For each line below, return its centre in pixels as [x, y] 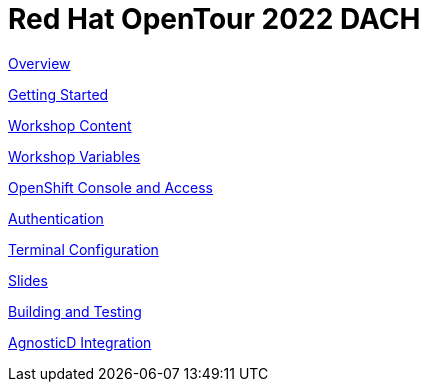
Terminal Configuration [83, 249]
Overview [39, 63]
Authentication [56, 218]
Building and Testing [75, 311]
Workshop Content [70, 125]
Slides [28, 280]
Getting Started [58, 94]
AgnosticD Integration [80, 342]
